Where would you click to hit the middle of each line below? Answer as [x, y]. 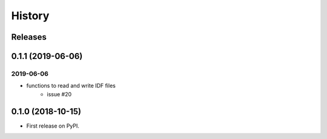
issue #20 [59, 94]
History [30, 16]
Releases [29, 37]
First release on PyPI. [53, 126]
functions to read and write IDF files [71, 86]
